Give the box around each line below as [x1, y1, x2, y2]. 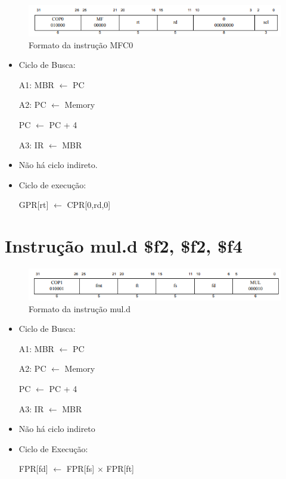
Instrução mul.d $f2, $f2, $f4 [5, 234, 243, 258]
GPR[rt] [18, 198, 49, 211]
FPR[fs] [66, 462, 95, 475]
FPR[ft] [106, 462, 134, 475]
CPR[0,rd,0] [67, 198, 111, 211]
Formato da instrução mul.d [29, 302, 131, 315]
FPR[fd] [18, 462, 48, 475]
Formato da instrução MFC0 [29, 38, 133, 51]
